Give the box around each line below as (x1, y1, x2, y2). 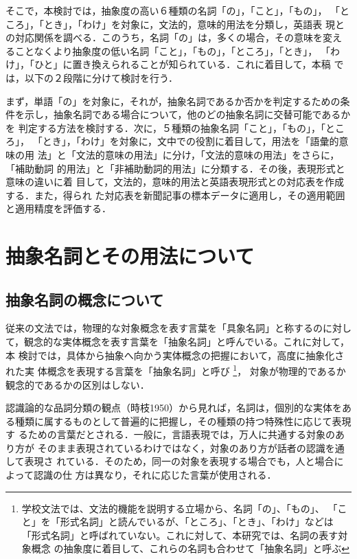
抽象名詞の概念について (5, 288, 164, 310)
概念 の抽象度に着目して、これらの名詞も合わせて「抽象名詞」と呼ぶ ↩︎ (31, 541, 350, 556)
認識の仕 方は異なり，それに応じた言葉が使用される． (33, 468, 277, 482)
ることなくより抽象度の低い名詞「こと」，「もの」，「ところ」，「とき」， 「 (5, 43, 330, 58)
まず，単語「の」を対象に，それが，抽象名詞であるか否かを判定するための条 (5, 93, 350, 108)
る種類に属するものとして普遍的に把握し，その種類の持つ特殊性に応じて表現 (5, 413, 352, 428)
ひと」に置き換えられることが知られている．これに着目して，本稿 (34, 57, 331, 71)
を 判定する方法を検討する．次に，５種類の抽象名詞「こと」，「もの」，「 (5, 120, 325, 135)
